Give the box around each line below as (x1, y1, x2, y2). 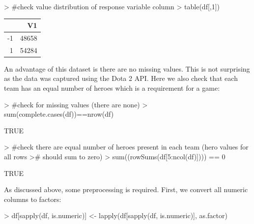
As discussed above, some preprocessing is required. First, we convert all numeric (4, 184, 248, 195)
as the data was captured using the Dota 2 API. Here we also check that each (4, 73, 238, 83)
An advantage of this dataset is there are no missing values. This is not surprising (4, 63, 250, 74)
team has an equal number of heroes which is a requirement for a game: (4, 83, 220, 93)
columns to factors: (4, 194, 61, 204)
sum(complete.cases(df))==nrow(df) (4, 109, 114, 119)
